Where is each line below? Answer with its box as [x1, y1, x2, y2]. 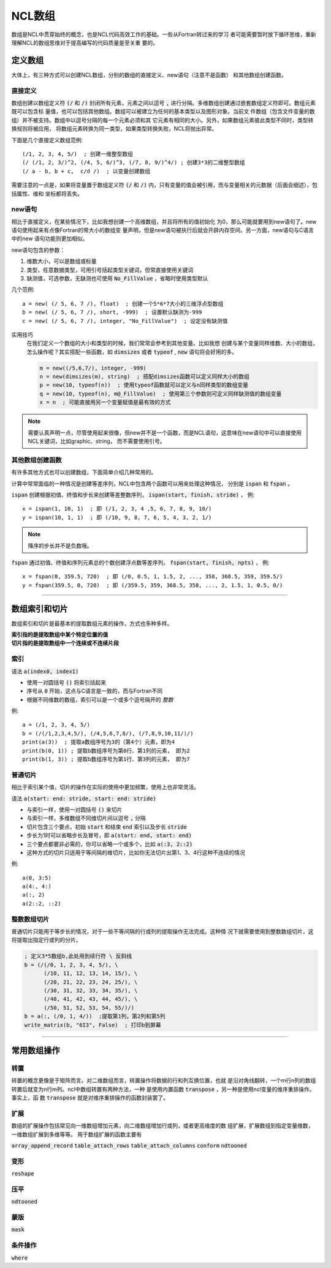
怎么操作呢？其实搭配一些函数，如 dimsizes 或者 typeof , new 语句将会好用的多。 [26, 348, 237, 355]
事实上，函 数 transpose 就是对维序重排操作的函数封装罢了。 [11, 1094, 169, 1101]
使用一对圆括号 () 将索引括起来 [26, 678, 107, 686]
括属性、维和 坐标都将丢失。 [11, 190, 83, 197]
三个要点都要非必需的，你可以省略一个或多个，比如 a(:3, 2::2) [26, 840, 193, 848]
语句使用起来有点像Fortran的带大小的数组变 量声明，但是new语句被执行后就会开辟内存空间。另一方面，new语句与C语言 [11, 227, 314, 234]
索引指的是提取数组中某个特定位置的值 [11, 631, 108, 638]
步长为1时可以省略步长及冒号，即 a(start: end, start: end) [26, 832, 192, 839]
